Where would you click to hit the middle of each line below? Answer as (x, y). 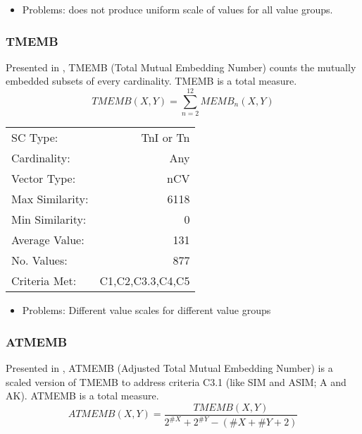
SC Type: (35, 138)
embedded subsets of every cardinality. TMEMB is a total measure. (151, 81)
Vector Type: (44, 179)
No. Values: (39, 260)
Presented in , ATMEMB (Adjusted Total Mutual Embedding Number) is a (169, 367)
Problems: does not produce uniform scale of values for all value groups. (177, 9)
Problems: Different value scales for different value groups (146, 310)
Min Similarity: (49, 219)
